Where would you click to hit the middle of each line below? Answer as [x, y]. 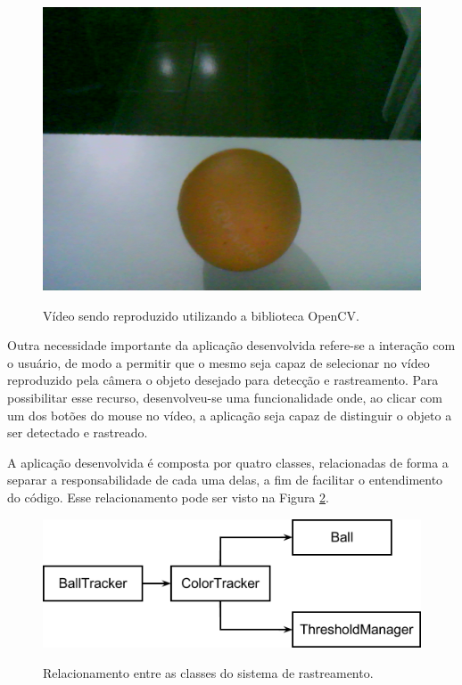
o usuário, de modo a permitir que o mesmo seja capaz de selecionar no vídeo [219, 362]
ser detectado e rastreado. [78, 432]
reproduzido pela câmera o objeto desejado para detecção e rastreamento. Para [223, 380]
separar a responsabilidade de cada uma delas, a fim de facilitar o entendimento [225, 480]
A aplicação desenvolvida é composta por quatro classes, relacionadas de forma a [228, 462]
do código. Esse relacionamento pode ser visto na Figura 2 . [168, 497]
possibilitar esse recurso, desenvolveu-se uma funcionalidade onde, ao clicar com [225, 397]
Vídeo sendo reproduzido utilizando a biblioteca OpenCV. [201, 315]
